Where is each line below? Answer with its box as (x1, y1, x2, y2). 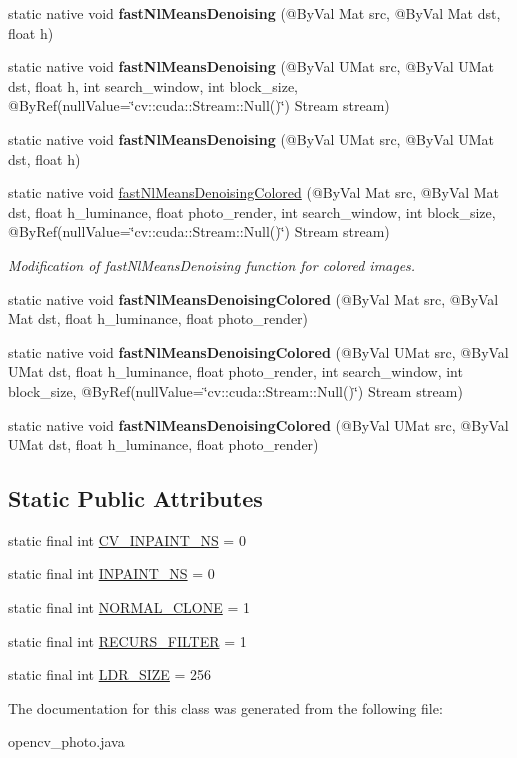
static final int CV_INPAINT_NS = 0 (8, 529, 246, 550)
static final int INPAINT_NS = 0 (8, 563, 215, 584)
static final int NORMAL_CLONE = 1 (8, 597, 250, 618)
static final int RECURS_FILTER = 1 (8, 630, 247, 651)
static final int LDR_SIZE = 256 (8, 664, 212, 685)
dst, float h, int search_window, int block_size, (8, 75, 298, 96)
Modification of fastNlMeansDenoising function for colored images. (8, 254, 416, 275)
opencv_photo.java (8, 731, 125, 752)
